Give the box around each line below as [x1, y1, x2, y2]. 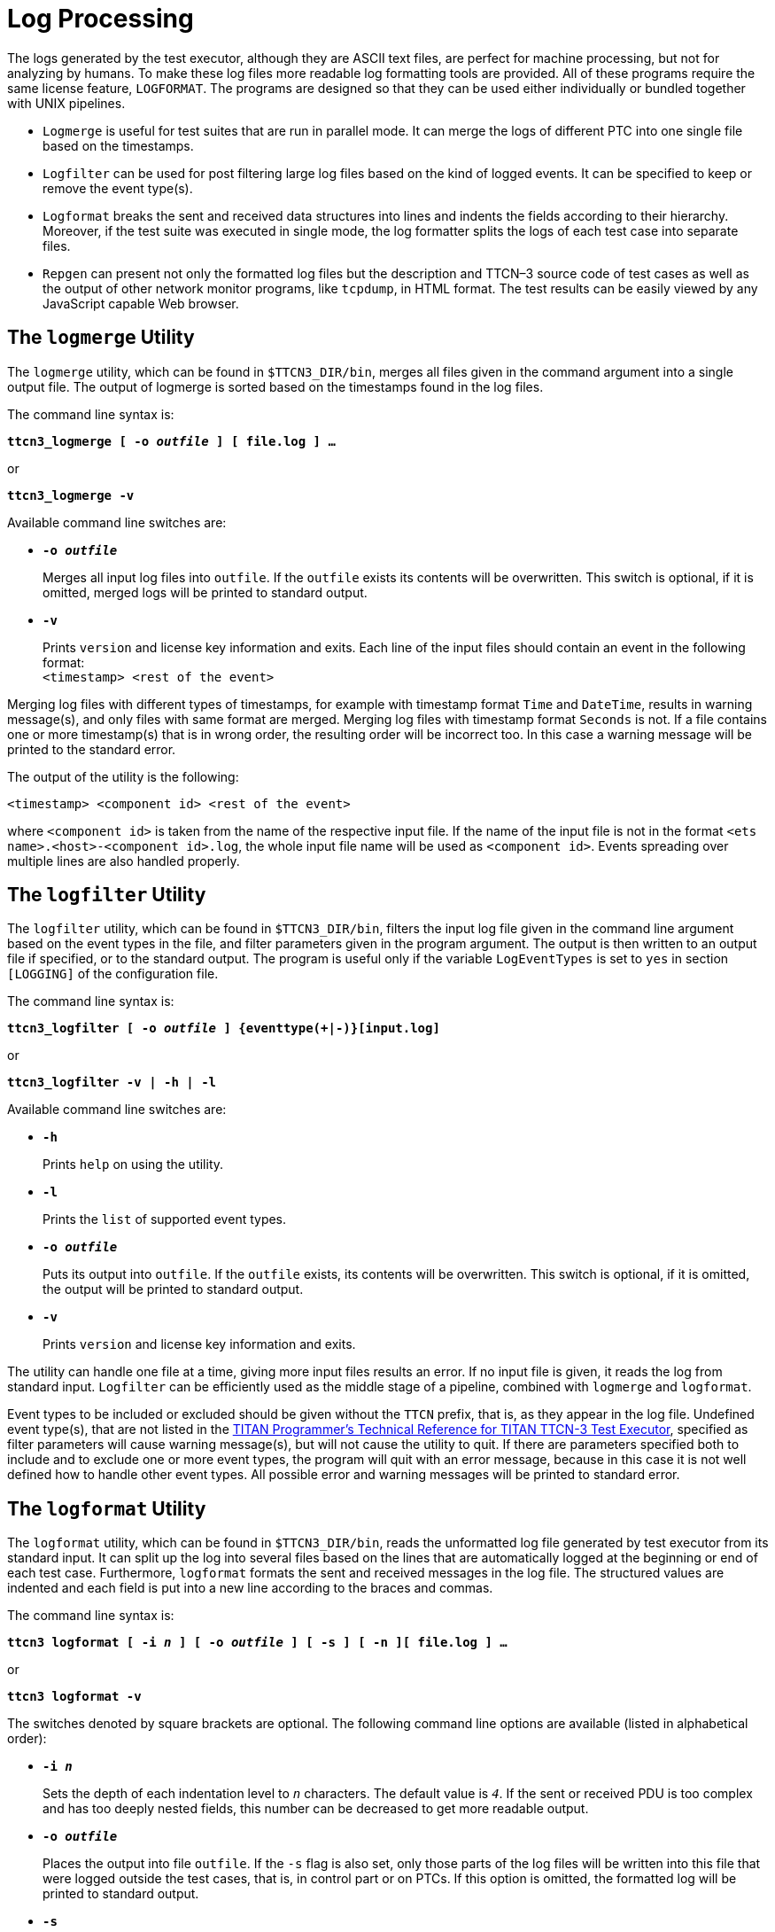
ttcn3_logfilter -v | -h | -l [7, 1075, 217, 1090]
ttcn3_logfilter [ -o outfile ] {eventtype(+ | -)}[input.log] [7, 1021, 440, 1036]
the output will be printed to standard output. [43, 1282, 304, 1297]
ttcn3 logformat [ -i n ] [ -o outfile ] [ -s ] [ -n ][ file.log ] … [7, 1635, 508, 1650]
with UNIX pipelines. [7, 95, 126, 111]
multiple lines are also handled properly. [7, 853, 240, 869]
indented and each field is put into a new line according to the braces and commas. [7, 1580, 493, 1596]
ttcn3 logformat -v [7, 1689, 142, 1704]
